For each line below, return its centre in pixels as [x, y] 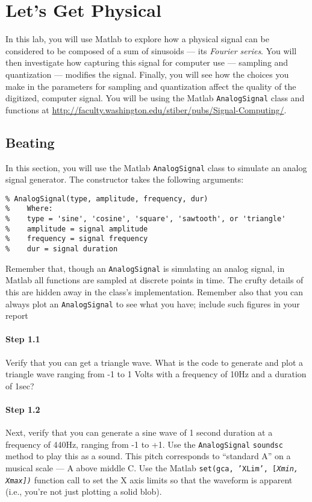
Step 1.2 [23, 409]
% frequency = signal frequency [77, 239]
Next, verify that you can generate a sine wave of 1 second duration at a [139, 432]
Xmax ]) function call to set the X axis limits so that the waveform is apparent [149, 479]
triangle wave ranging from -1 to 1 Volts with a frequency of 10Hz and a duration [156, 374]
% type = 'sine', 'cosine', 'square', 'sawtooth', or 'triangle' [146, 219]
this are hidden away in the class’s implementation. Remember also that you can [154, 291]
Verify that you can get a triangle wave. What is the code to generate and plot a [154, 362]
